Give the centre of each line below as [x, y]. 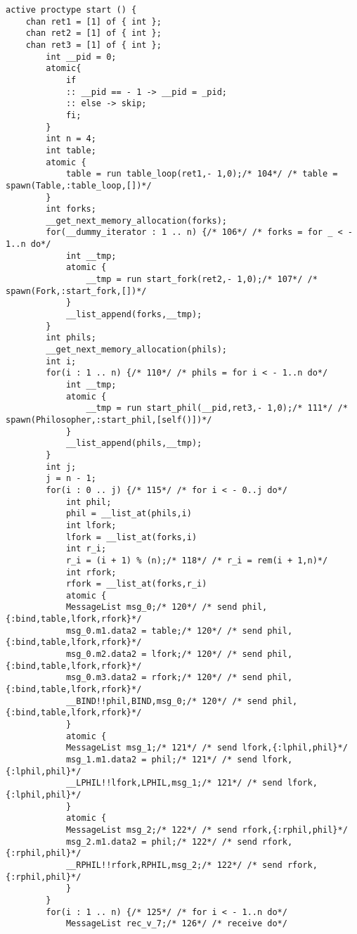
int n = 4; [71, 139]
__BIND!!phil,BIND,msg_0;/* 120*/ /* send [167, 701]
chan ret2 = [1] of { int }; [93, 33]
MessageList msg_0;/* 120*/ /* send [151, 607]
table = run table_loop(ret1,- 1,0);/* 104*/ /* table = [202, 174]
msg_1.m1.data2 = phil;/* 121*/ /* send [161, 760]
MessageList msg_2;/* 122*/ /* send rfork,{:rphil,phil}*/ [207, 830]
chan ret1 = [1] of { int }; [93, 21]
